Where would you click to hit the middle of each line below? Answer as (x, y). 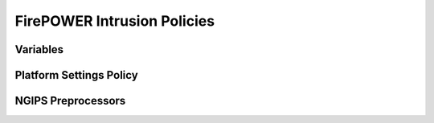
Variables (39, 49)
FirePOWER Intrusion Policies (115, 21)
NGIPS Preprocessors (70, 101)
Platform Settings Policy (76, 75)
